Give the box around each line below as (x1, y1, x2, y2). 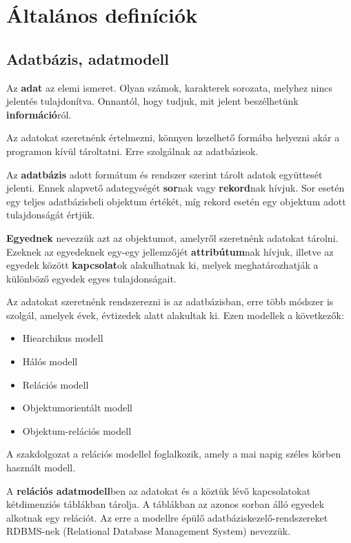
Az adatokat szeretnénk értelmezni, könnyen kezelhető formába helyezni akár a (6, 130, 340, 145)
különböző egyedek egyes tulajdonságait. (6, 271, 177, 285)
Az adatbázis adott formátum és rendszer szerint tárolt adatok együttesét (6, 167, 323, 181)
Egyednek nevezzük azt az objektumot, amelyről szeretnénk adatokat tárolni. (6, 230, 339, 245)
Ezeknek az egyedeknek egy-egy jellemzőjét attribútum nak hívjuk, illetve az (6, 244, 334, 258)
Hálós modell (22, 354, 78, 369)
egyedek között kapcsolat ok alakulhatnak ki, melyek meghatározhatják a (6, 258, 319, 272)
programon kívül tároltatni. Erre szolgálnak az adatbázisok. (6, 143, 259, 158)
